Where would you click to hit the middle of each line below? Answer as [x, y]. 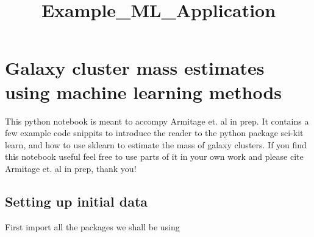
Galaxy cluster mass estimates [135, 68]
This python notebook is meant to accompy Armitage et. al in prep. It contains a [157, 121]
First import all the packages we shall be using [92, 226]
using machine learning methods [144, 91]
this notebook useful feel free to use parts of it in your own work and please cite [154, 156]
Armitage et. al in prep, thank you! [71, 168]
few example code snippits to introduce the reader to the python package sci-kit [154, 133]
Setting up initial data [77, 201]
